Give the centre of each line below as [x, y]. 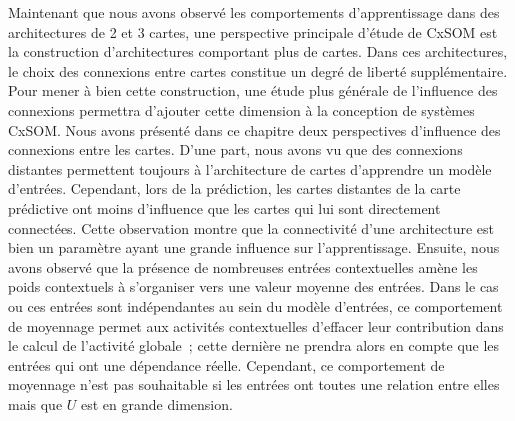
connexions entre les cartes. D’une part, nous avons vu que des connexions [235, 149]
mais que [35, 403]
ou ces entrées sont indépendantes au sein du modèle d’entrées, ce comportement [255, 305]
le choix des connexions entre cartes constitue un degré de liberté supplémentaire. [258, 70]
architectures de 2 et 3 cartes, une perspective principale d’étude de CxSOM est [253, 31]
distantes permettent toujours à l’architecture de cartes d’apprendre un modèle [250, 168]
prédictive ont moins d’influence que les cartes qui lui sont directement [224, 207]
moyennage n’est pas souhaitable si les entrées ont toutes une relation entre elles [254, 384]
